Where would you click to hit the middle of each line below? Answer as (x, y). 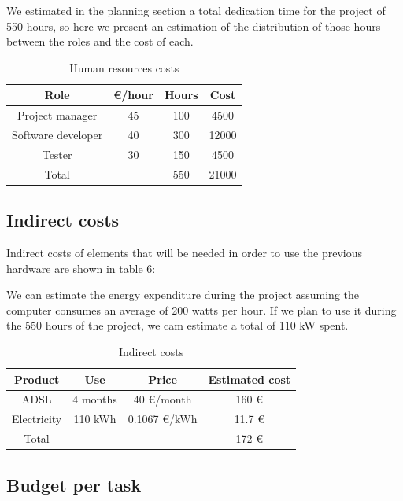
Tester (57, 154)
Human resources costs (124, 67)
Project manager (57, 115)
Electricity (37, 419)
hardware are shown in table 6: (81, 268)
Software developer (57, 135)
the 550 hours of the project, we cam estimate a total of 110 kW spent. (177, 325)
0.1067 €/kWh (163, 419)
